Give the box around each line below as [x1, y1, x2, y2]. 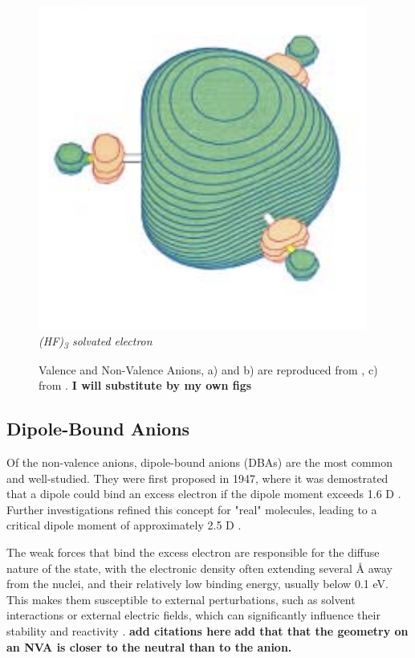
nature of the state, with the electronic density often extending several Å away [6, 559, 393, 576]
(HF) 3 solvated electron [39, 332, 153, 351]
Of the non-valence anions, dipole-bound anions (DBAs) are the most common [6, 454, 393, 471]
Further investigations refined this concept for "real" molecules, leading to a [6, 501, 377, 517]
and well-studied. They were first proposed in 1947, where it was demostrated [6, 469, 389, 486]
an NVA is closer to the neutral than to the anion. [6, 638, 292, 655]
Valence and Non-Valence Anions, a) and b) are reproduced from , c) [39, 361, 378, 378]
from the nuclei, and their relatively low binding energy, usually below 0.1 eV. [6, 575, 389, 592]
